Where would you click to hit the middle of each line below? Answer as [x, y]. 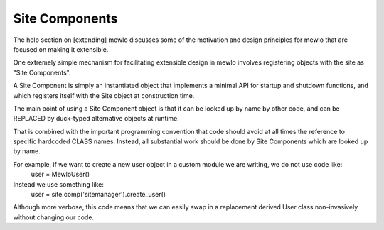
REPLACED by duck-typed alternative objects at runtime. [96, 119]
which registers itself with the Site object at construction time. [104, 95]
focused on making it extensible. [61, 49]
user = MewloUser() [60, 175]
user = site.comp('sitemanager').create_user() [98, 195]
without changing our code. [54, 217]
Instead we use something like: [59, 184]
